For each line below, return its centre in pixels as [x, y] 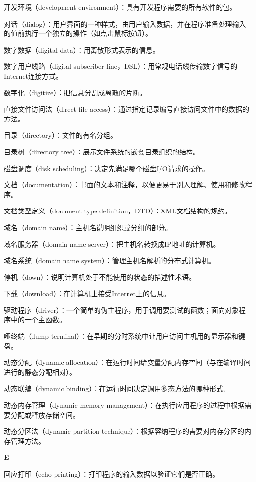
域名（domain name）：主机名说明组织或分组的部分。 [88, 227]
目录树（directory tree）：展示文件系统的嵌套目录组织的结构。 [102, 151]
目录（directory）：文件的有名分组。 [61, 135]
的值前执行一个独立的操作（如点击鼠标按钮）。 [78, 33]
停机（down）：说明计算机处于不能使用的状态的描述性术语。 [100, 277]
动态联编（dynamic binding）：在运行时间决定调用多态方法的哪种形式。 [117, 388]
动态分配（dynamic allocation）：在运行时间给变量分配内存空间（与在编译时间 [127, 362]
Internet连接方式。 [33, 75]
